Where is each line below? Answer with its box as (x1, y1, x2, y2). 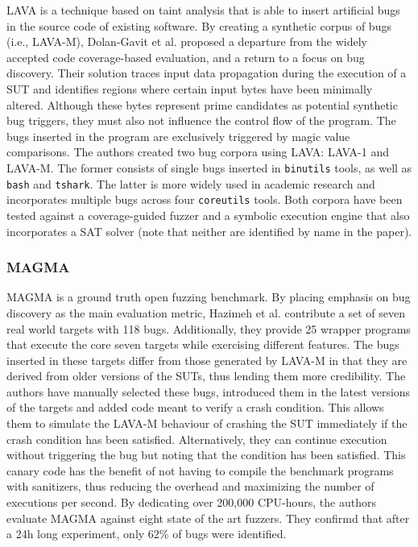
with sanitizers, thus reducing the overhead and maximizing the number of (6, 478, 375, 495)
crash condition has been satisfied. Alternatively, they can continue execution (6, 430, 387, 447)
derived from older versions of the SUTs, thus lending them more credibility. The (6, 367, 406, 384)
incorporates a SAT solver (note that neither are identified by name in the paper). (6, 222, 412, 239)
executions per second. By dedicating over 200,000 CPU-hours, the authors (6, 494, 376, 511)
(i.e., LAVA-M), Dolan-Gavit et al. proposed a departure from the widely (6, 33, 367, 50)
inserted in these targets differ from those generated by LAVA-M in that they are (6, 351, 408, 368)
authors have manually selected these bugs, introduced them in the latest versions (6, 383, 411, 400)
